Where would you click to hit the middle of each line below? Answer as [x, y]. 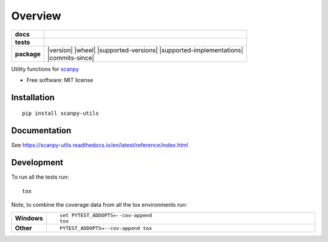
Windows [29, 218]
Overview [36, 16]
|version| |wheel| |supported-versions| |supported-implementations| [145, 50]
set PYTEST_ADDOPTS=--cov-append [106, 216]
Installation [33, 97]
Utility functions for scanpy [45, 69]
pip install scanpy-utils [61, 113]
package [28, 54]
